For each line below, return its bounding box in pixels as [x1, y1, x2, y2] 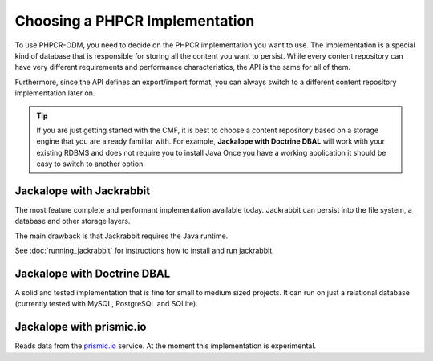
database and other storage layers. [14, 217, 131, 226]
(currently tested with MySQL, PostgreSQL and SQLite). [14, 299, 198, 309]
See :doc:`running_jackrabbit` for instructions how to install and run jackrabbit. [14, 245, 274, 256]
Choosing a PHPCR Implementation [14, 12, 255, 30]
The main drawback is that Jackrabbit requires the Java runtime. [14, 231, 229, 241]
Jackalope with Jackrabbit [14, 184, 151, 197]
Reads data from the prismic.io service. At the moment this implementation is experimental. [14, 341, 317, 351]
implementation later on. [14, 88, 95, 98]
